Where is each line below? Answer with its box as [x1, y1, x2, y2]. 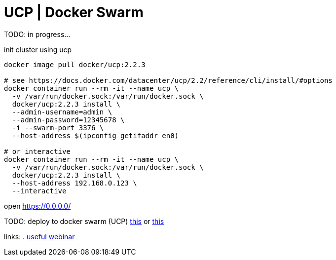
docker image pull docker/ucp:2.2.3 [4, 60, 146, 69]
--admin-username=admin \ [12, 108, 112, 116]
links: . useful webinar [4, 232, 75, 241]
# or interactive [4, 147, 71, 155]
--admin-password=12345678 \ [12, 115, 125, 124]
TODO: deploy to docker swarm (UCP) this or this [4, 217, 164, 225]
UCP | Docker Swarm [4, 4, 144, 21]
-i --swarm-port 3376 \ [12, 123, 104, 132]
